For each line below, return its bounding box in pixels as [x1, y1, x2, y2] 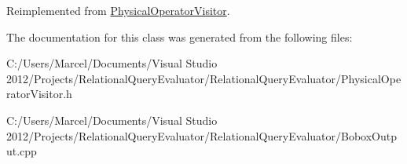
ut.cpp [6, 143, 37, 159]
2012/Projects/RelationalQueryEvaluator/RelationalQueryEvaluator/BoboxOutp [6, 127, 397, 144]
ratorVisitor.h [6, 86, 72, 102]
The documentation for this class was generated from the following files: [6, 28, 353, 45]
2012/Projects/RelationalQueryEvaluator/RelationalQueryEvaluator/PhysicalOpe [6, 70, 401, 86]
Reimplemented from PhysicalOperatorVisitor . [6, 2, 230, 18]
